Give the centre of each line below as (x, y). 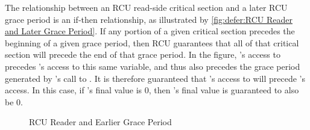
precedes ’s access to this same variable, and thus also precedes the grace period (153, 66)
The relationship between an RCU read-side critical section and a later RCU (146, 7)
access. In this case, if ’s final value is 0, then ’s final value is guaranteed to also (152, 90)
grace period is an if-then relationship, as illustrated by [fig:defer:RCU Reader (149, 19)
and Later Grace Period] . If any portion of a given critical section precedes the (150, 31)
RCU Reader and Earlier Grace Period (100, 122)
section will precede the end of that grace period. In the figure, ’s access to (143, 54)
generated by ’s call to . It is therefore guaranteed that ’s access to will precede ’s (155, 78)
